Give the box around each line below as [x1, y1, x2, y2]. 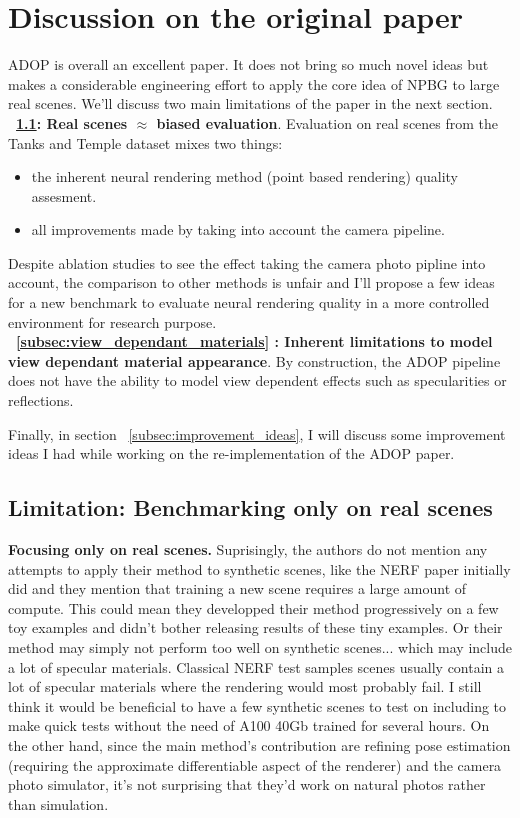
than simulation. [8, 793, 109, 814]
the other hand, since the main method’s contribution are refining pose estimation [8, 734, 511, 755]
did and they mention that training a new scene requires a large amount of [8, 578, 467, 599]
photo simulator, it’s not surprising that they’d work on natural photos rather [8, 774, 486, 795]
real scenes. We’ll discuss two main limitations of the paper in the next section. [8, 93, 493, 114]
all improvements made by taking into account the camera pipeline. [31, 219, 445, 240]
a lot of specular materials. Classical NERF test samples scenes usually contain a [8, 656, 505, 677]
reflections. [8, 390, 74, 411]
